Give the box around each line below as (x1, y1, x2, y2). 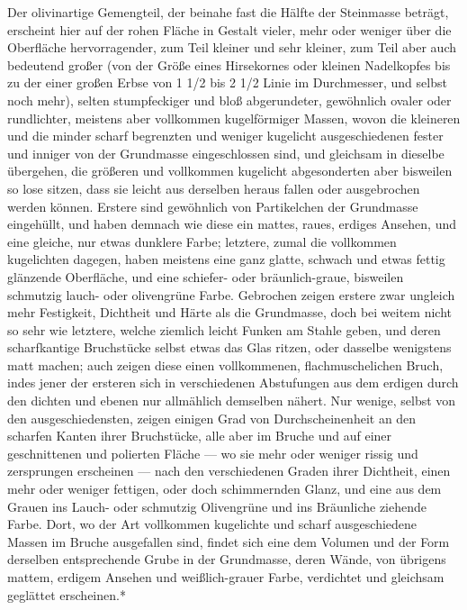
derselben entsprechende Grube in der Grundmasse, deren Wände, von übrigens (7, 550, 446, 569)
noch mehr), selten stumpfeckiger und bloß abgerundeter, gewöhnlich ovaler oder (7, 90, 452, 109)
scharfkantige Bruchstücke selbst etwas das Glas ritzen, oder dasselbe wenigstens (7, 338, 452, 357)
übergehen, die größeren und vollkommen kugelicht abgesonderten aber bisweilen (7, 161, 453, 180)
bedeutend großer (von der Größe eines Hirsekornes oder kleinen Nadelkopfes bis (7, 55, 451, 74)
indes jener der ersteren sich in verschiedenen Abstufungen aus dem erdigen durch (7, 373, 459, 392)
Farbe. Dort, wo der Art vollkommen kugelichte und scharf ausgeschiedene (7, 514, 418, 533)
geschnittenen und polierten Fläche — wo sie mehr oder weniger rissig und (7, 443, 418, 462)
